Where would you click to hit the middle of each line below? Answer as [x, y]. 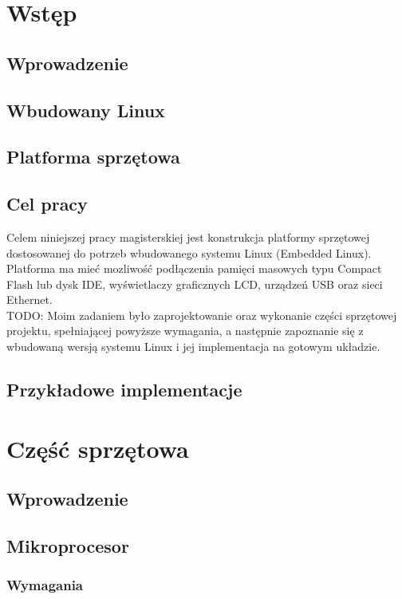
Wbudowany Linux [86, 110]
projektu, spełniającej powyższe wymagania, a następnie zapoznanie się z [185, 331]
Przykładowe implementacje [124, 390]
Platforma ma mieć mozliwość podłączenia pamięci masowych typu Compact [194, 268]
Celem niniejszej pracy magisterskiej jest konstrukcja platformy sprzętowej [188, 236]
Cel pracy [47, 204]
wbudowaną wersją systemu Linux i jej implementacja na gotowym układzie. [193, 347]
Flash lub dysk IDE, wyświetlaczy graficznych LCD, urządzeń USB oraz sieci [195, 284]
